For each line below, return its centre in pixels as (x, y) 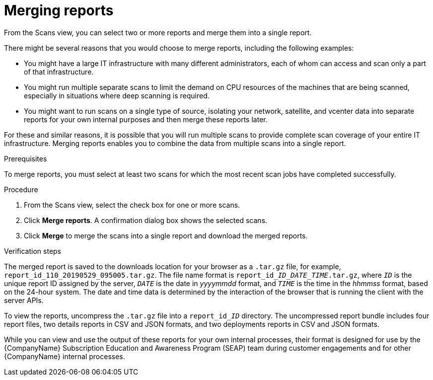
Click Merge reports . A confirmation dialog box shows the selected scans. (146, 220)
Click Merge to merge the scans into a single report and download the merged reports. (166, 235)
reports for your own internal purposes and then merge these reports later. (146, 119)
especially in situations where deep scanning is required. (117, 95)
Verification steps (33, 251)
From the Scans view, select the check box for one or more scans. (132, 205)
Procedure (21, 189)
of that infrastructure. (59, 72)
